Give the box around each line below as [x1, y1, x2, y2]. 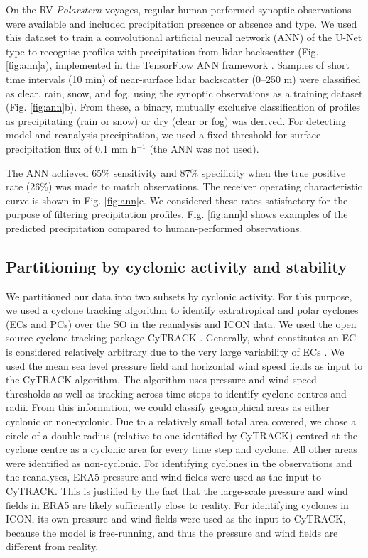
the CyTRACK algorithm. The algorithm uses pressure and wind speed [6, 372, 317, 387]
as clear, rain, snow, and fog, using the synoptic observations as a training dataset [6, 85, 363, 100]
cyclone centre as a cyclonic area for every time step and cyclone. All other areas [6, 442, 357, 456]
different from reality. [6, 539, 99, 554]
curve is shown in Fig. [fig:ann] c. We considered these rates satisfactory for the [6, 192, 348, 207]
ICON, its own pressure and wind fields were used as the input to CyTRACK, [6, 511, 346, 526]
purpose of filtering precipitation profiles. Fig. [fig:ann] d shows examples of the [6, 207, 348, 221]
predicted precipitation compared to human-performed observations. [6, 220, 303, 235]
